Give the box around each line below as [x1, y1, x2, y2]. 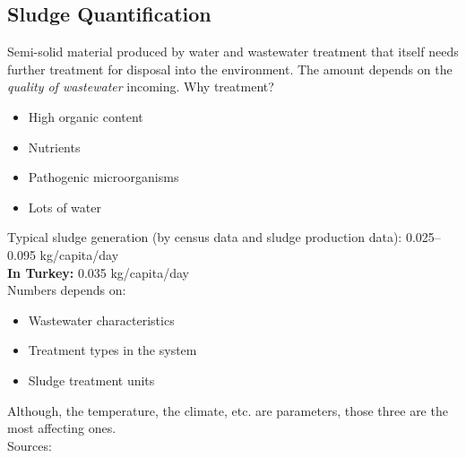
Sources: [7, 436, 52, 454]
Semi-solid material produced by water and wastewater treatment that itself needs [7, 42, 459, 61]
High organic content [28, 107, 143, 125]
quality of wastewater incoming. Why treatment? [7, 77, 274, 96]
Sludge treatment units [28, 370, 155, 389]
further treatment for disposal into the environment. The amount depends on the [7, 59, 453, 78]
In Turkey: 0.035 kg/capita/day [7, 263, 189, 281]
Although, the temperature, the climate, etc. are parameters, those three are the [7, 401, 448, 419]
